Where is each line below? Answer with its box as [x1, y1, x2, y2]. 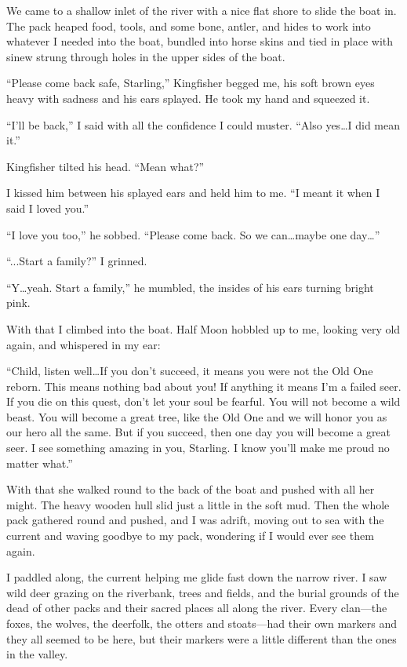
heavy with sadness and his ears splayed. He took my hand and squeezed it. [6, 89, 370, 106]
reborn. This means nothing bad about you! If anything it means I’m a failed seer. [6, 377, 402, 394]
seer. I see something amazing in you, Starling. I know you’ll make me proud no [6, 439, 390, 456]
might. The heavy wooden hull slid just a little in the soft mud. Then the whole [6, 496, 390, 512]
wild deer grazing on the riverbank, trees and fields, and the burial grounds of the [6, 584, 399, 600]
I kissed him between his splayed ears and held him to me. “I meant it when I [6, 184, 380, 201]
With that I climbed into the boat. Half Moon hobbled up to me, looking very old [6, 320, 401, 337]
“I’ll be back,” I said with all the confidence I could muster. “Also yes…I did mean [6, 116, 401, 133]
